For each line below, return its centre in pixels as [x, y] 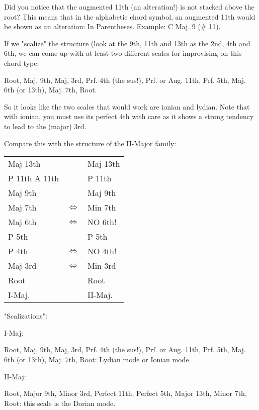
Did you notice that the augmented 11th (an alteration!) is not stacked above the [129, 7]
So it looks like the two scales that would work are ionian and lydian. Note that [127, 106]
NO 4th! [102, 251]
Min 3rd [102, 266]
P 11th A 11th [34, 178]
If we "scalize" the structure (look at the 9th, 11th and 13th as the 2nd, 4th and [127, 43]
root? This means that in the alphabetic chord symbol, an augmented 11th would [130, 16]
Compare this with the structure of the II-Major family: [90, 143]
